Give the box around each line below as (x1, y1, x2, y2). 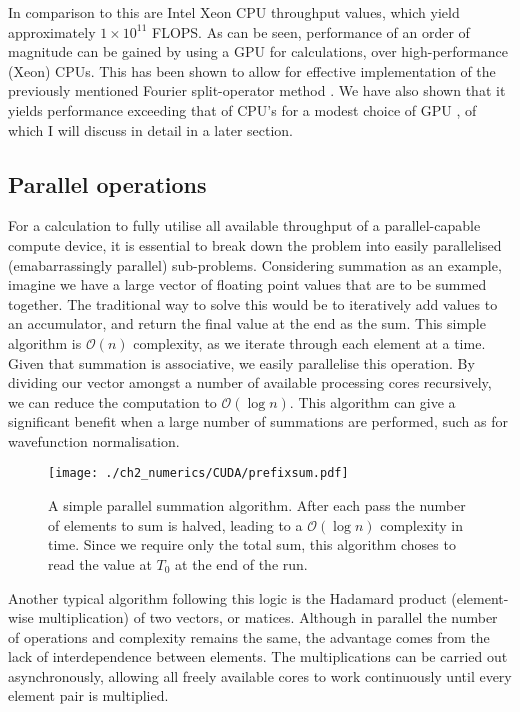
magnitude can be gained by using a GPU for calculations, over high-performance (8, 41, 508, 62)
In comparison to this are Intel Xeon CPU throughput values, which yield (8, 2, 460, 22)
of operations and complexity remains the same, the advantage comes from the (8, 626, 490, 647)
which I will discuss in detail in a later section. (8, 119, 293, 140)
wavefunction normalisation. (8, 430, 180, 451)
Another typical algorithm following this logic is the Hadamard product (8, 587, 447, 608)
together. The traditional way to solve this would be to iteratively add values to (8, 293, 498, 314)
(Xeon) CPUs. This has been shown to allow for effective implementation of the (8, 60, 496, 81)
